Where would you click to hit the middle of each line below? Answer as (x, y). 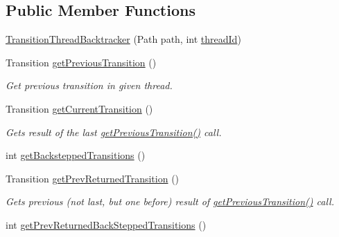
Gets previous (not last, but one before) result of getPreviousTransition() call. (170, 201)
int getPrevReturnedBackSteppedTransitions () (106, 224)
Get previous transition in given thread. (89, 85)
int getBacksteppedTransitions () (76, 155)
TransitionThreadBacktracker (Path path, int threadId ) (123, 39)
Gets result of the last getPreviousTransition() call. (114, 132)
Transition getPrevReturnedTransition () (93, 178)
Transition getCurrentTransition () (79, 108)
